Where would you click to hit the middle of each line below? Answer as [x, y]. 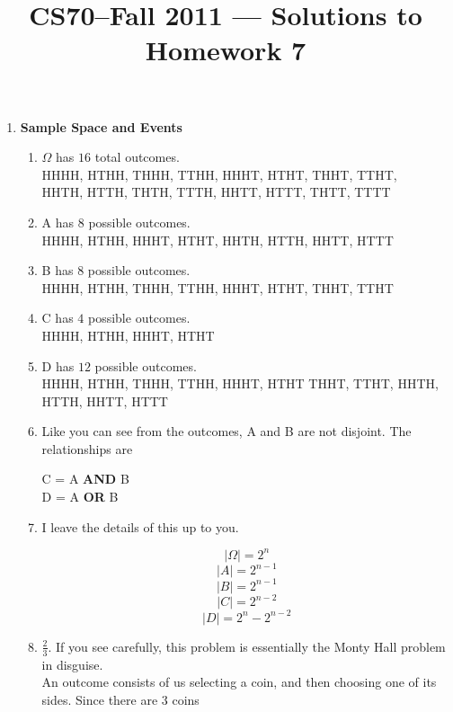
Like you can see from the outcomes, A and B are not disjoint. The [226, 431]
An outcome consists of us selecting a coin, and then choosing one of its [239, 682]
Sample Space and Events [101, 126]
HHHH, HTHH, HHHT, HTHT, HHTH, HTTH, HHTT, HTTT [218, 240]
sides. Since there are [100, 699]
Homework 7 [226, 50]
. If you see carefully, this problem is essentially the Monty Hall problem [247, 646]
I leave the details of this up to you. [140, 526]
